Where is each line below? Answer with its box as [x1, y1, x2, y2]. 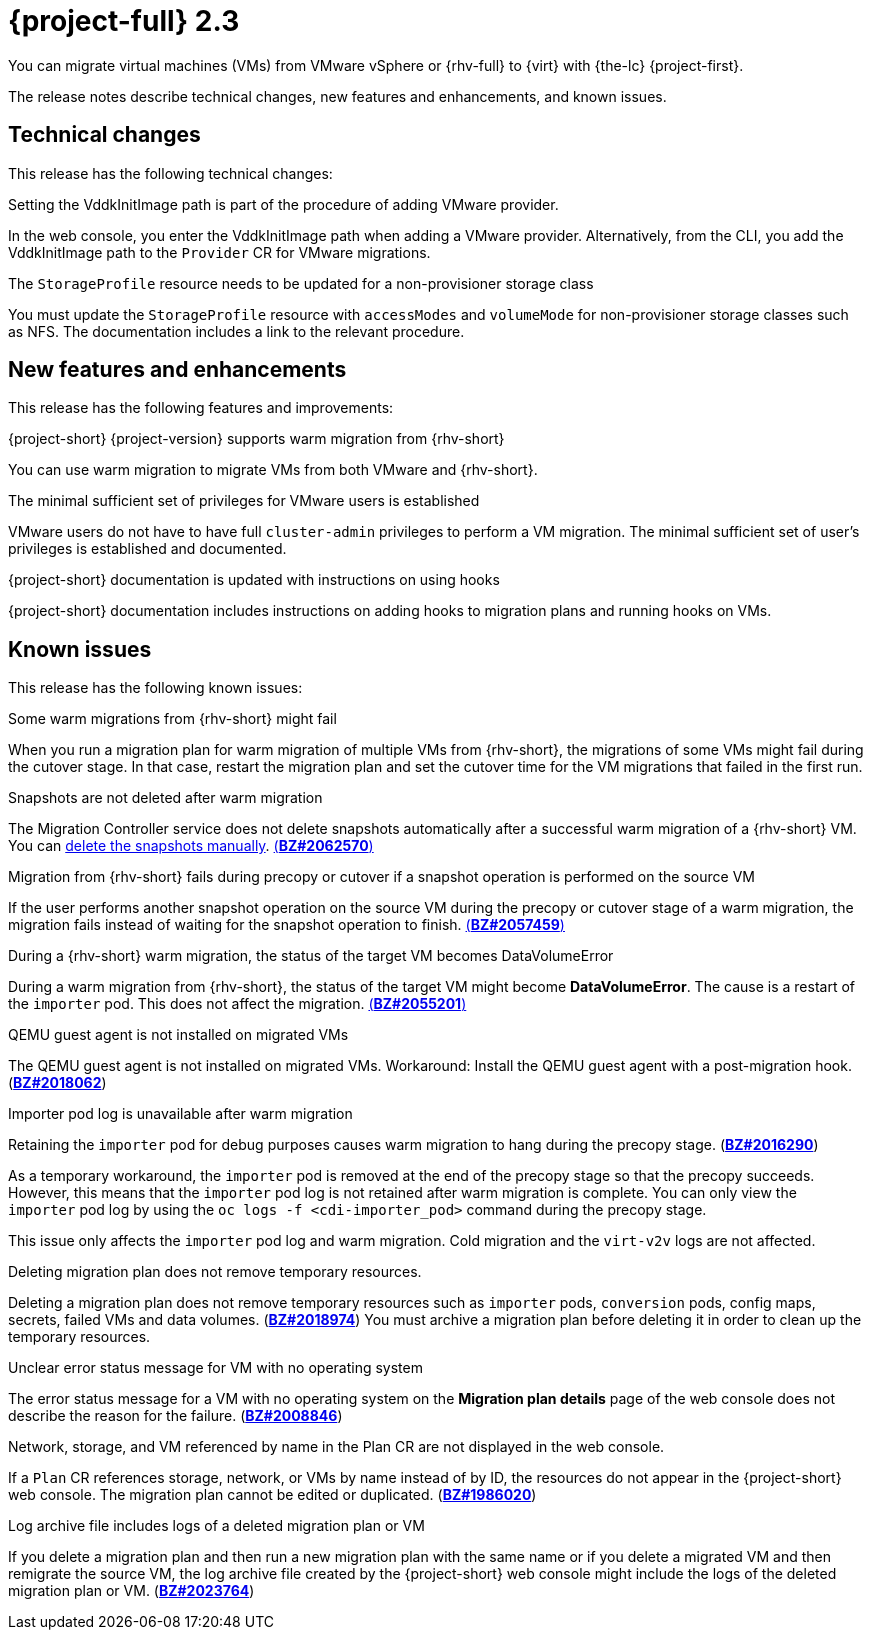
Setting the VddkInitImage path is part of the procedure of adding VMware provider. [8, 195, 559, 213]
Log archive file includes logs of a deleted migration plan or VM [8, 1517, 425, 1535]
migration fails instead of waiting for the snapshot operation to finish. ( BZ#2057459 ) [8, 916, 565, 934]
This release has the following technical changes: [8, 164, 333, 182]
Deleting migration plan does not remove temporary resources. [8, 1263, 422, 1281]
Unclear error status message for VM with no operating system [8, 1359, 423, 1377]
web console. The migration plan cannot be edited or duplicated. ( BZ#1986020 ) [8, 1486, 537, 1504]
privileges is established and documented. [8, 540, 287, 558]
